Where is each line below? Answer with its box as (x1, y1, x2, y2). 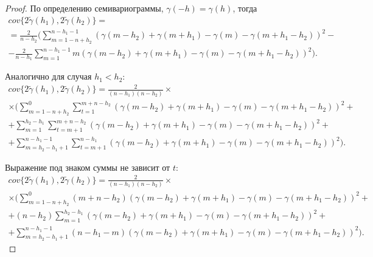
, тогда (232, 2, 257, 14)
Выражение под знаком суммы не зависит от (5, 160, 170, 173)
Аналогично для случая (5, 70, 92, 83)
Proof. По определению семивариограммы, (5, 2, 164, 14)
